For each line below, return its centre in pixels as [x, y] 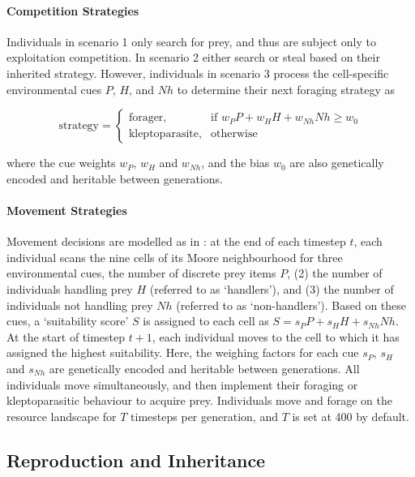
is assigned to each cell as [206, 321]
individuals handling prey [70, 288]
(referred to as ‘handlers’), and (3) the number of [272, 288]
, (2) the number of [335, 273]
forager [146, 118]
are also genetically [337, 163]
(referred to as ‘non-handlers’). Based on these [291, 305]
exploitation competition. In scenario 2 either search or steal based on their [193, 57]
